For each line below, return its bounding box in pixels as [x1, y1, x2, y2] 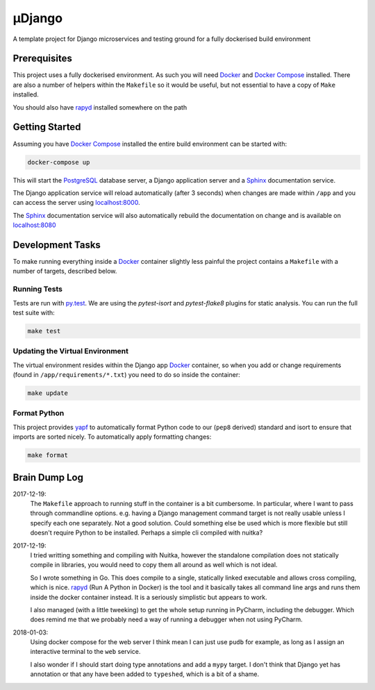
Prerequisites [12, 53, 72, 65]
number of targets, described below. [12, 267, 117, 276]
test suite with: [12, 308, 55, 317]
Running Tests [12, 285, 62, 294]
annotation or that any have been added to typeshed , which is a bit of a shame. [30, 670, 260, 678]
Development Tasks [12, 239, 101, 251]
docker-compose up [27, 158, 90, 166]
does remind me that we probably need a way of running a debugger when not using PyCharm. [30, 615, 303, 624]
